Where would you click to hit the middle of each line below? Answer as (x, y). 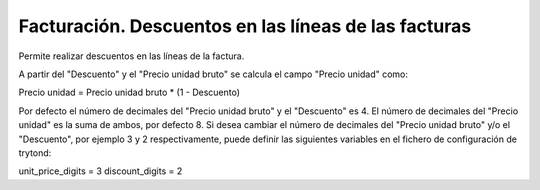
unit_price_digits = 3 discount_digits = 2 (100, 171)
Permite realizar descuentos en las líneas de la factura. (131, 56)
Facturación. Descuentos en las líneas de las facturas (245, 26)
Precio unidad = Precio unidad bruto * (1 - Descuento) (129, 92)
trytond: (35, 152)
